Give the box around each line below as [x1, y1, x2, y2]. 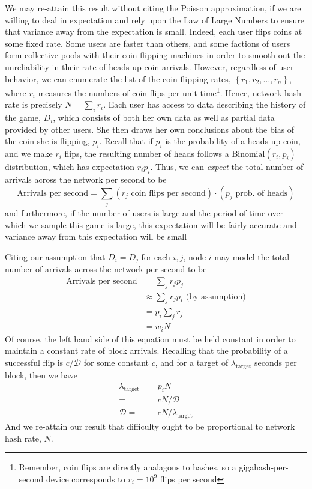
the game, [5, 111, 41, 124]
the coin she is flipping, [5, 135, 90, 147]
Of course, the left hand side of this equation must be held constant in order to [5, 332, 296, 345]
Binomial [232, 150, 265, 159]
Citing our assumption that [5, 250, 106, 263]
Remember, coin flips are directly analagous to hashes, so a [19, 461, 236, 473]
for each [141, 250, 170, 263]
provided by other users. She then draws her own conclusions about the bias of [5, 123, 295, 135]
